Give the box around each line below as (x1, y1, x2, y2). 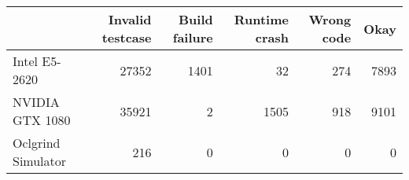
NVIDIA (13, 93, 60, 111)
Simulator (13, 152, 67, 170)
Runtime (234, 10, 289, 28)
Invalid (108, 10, 152, 28)
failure (172, 28, 213, 46)
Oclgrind (13, 134, 61, 152)
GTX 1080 (13, 111, 71, 129)
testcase (101, 28, 152, 46)
